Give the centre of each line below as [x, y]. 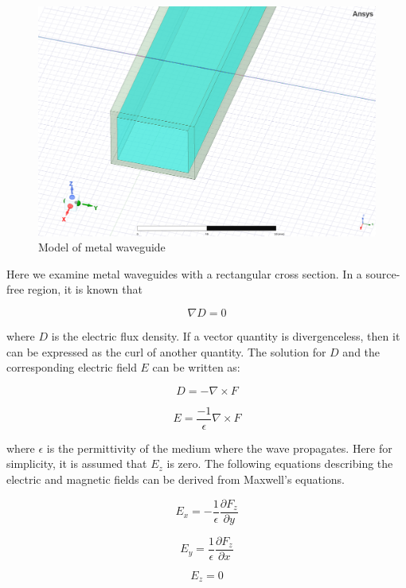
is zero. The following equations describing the [280, 463]
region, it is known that [85, 289]
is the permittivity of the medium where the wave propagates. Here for [219, 448]
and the [361, 351]
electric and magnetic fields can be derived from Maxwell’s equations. [176, 479]
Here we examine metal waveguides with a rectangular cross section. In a [184, 273]
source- [383, 273]
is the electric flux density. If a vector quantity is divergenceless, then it [226, 335]
